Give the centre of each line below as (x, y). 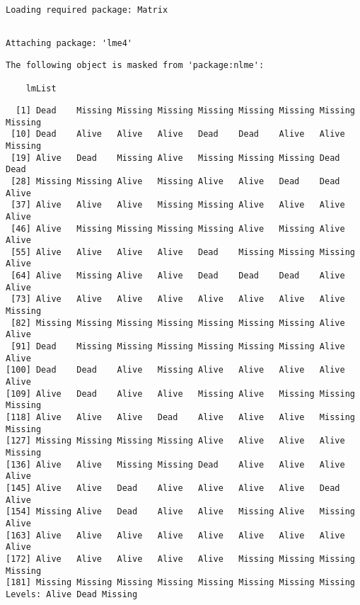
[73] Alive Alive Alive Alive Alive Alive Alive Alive (178, 299)
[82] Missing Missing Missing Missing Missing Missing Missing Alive (178, 323)
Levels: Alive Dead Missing (72, 594)
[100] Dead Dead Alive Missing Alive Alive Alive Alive (175, 370)
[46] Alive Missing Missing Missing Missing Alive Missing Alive (178, 228)
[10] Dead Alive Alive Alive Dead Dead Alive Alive (178, 134)
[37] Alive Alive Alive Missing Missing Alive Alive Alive (178, 205)
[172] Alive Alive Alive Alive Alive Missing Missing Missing (180, 559)
